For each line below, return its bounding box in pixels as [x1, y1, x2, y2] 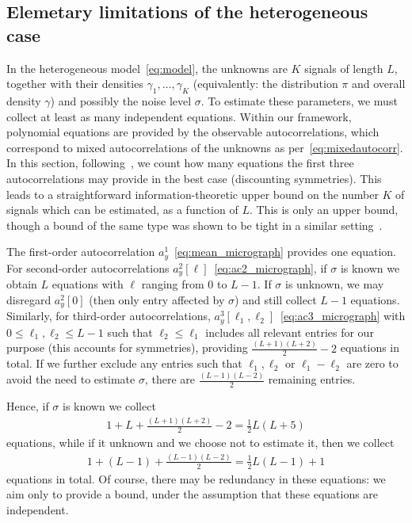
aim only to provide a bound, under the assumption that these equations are [6, 486, 379, 502]
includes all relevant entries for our [205, 323, 374, 340]
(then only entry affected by [89, 291, 225, 307]
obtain [6, 276, 37, 292]
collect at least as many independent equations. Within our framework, [6, 108, 352, 124]
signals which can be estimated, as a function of [6, 201, 238, 218]
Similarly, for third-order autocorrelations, [6, 307, 211, 324]
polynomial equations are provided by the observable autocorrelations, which [6, 124, 380, 140]
